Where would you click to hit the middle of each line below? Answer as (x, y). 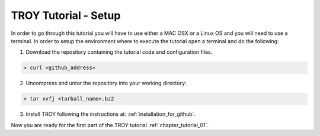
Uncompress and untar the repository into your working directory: (106, 83)
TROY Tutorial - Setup (66, 15)
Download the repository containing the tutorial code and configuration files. (119, 52)
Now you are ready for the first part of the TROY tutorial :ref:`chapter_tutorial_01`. (110, 125)
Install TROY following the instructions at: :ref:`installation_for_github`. (111, 114)
